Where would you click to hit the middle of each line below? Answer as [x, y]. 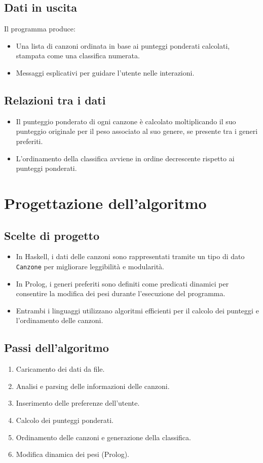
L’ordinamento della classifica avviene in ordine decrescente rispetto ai [125, 158]
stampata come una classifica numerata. [78, 56]
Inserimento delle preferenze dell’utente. [78, 403]
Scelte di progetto [52, 235]
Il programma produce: [40, 29]
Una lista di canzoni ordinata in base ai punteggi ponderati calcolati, [123, 45]
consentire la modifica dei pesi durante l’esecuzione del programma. [121, 293]
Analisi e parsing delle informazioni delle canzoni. [93, 386]
